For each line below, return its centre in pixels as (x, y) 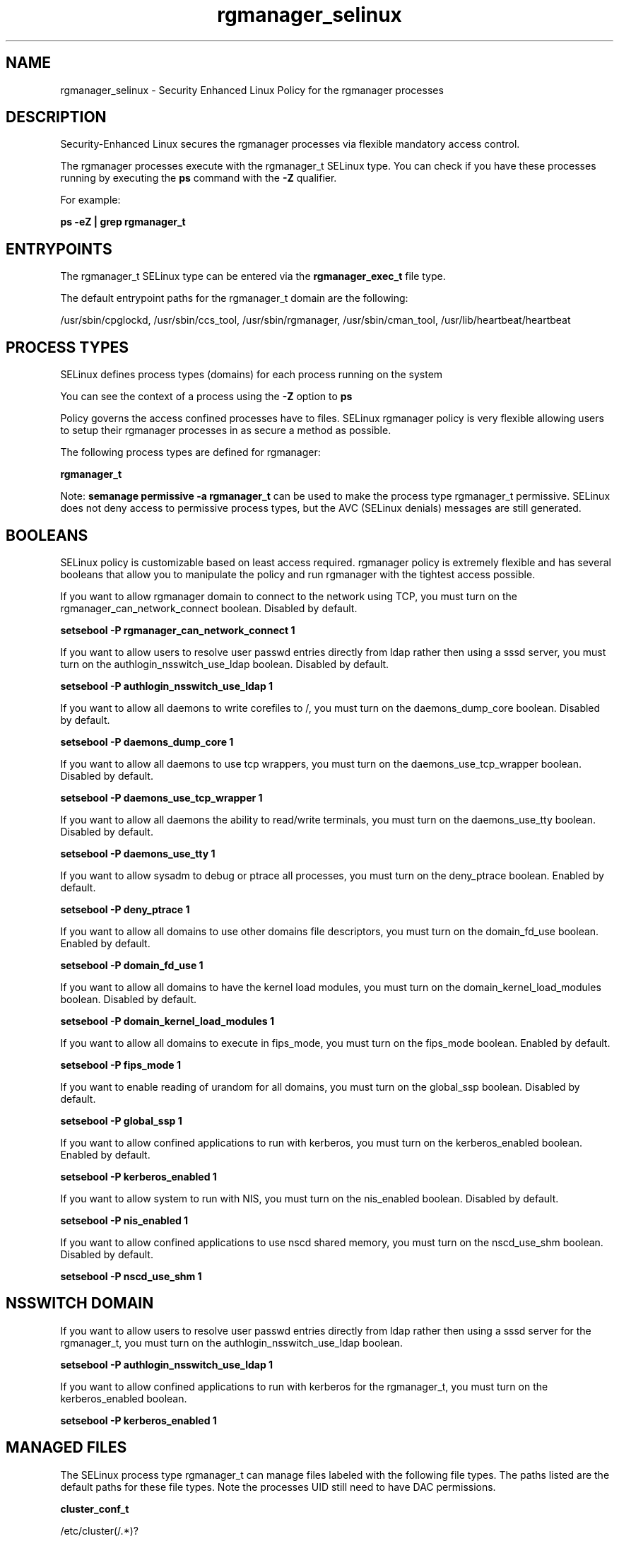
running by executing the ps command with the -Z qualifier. (199, 178)
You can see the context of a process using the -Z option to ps (206, 397)
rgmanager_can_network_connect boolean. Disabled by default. (209, 608)
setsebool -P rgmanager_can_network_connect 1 (178, 630)
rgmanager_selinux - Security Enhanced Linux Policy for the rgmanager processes (252, 90)
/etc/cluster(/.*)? (99, 1530)
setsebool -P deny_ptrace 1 (125, 909)
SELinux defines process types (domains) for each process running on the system (252, 375)
